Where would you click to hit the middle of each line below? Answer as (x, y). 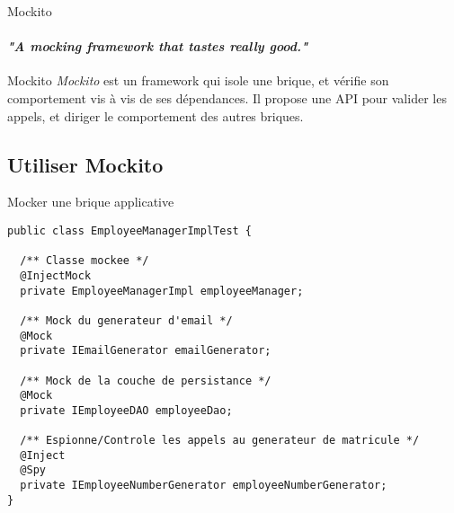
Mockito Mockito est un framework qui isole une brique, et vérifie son (198, 80)
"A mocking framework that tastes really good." (158, 46)
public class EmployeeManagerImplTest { (130, 230)
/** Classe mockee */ (85, 261)
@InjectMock (56, 275)
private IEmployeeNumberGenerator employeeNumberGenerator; (204, 486)
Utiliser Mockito (85, 164)
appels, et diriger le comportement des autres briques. (156, 115)
